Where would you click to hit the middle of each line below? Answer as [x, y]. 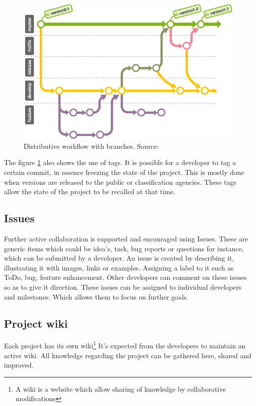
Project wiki [36, 323]
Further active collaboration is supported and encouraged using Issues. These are [126, 239]
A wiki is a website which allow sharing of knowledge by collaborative [121, 389]
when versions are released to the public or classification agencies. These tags [120, 182]
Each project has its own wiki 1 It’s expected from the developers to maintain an [125, 345]
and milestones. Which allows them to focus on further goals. [96, 296]
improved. [19, 365]
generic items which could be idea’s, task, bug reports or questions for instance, [124, 248]
